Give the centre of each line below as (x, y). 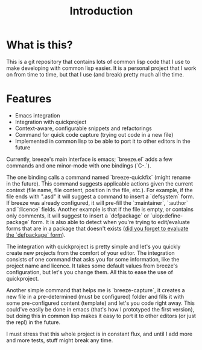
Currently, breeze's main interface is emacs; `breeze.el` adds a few (90, 159)
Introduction (101, 11)
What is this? (40, 45)
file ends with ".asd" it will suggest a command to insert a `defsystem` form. (100, 196)
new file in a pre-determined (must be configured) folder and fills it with (95, 296)
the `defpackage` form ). (36, 235)
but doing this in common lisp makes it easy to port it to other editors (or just (101, 316)
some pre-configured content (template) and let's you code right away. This (100, 303)
